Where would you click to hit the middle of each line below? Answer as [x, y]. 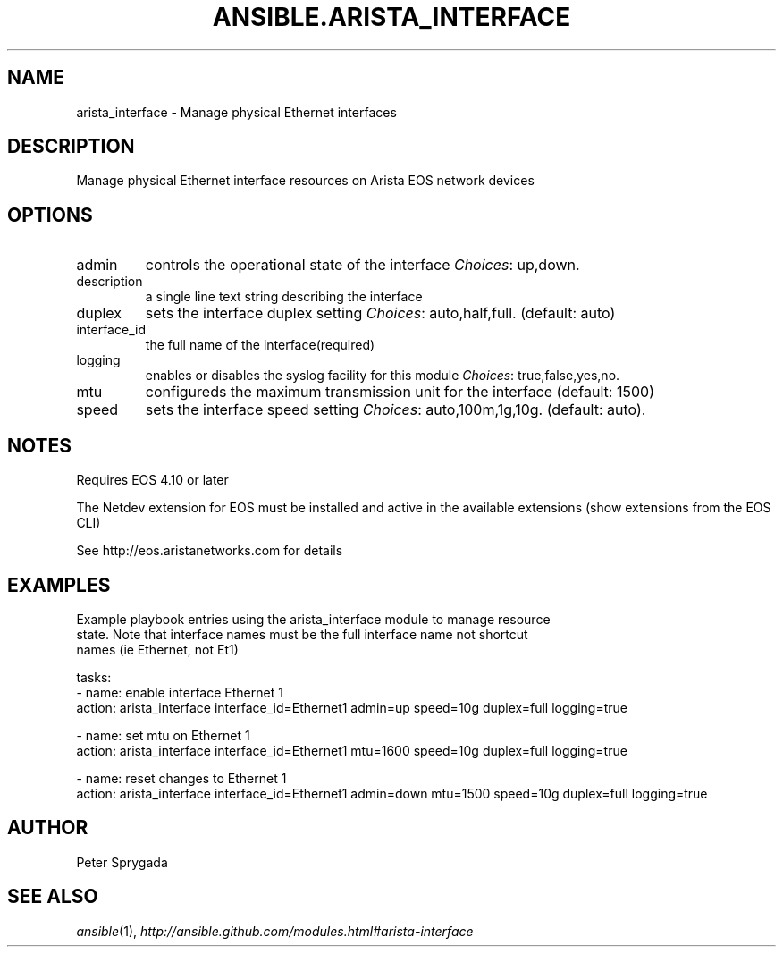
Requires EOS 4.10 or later [152, 480]
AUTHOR [48, 828]
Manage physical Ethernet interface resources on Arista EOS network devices [305, 181]
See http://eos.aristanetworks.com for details [210, 551]
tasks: [94, 677]
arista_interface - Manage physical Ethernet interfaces [236, 112]
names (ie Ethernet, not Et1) [157, 649]
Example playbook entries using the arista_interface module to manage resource [313, 619]
